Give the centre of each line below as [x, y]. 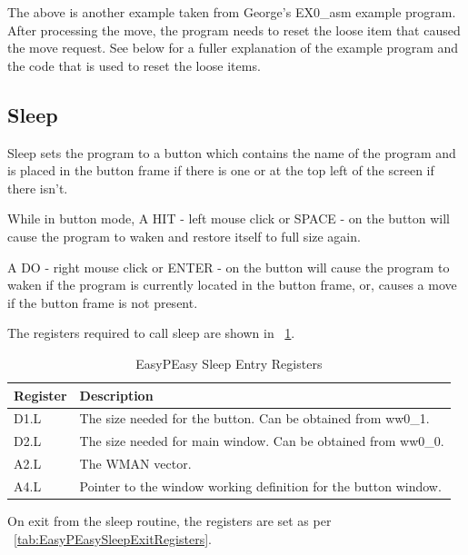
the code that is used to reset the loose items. [134, 65]
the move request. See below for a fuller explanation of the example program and [233, 48]
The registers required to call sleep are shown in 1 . [151, 333]
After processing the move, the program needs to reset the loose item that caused [234, 30]
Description [116, 395]
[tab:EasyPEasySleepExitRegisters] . [113, 538]
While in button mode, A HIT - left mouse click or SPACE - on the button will [229, 218]
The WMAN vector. [135, 464]
